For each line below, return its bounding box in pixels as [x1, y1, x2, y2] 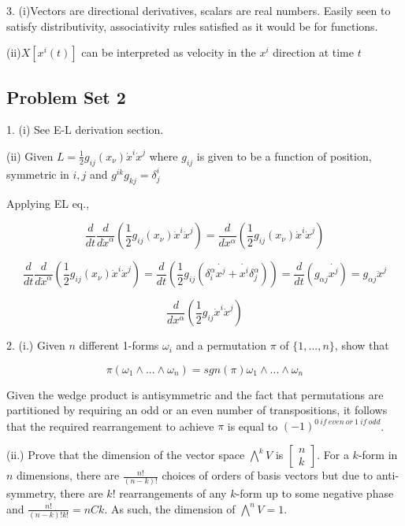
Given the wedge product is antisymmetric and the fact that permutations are [6, 386, 384, 402]
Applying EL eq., [6, 194, 90, 211]
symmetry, [6, 485, 57, 502]
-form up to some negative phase [236, 485, 394, 502]
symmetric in [6, 165, 69, 182]
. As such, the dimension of [104, 500, 236, 517]
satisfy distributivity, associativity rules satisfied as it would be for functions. [6, 17, 378, 34]
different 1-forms [79, 337, 159, 354]
